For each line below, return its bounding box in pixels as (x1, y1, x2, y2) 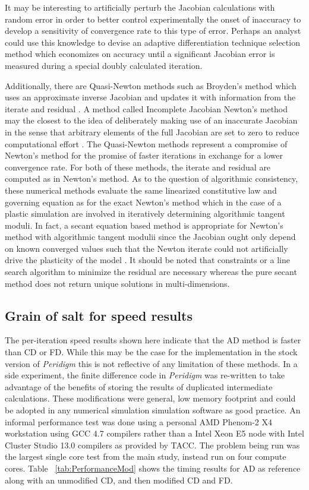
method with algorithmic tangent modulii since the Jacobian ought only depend (5, 230, 296, 243)
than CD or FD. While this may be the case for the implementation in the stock (5, 346, 298, 358)
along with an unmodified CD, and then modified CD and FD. (5, 473, 233, 486)
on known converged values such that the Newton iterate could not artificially (5, 242, 288, 254)
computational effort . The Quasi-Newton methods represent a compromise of (5, 137, 288, 150)
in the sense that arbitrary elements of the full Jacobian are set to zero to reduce (5, 125, 299, 138)
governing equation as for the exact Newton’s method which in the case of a (5, 195, 282, 208)
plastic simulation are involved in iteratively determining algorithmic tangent (5, 207, 285, 220)
